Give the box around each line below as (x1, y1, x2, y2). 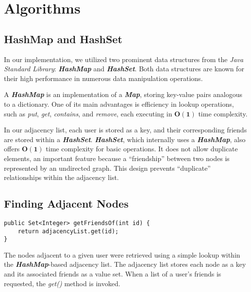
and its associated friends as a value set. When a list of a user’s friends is (4, 269, 221, 279)
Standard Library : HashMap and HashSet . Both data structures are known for (4, 64, 244, 74)
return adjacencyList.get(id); (17, 227, 119, 235)
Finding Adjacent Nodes (4, 196, 129, 211)
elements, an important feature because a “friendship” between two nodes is (4, 153, 230, 163)
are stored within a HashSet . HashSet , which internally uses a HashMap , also (4, 134, 246, 144)
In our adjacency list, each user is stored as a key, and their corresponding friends (4, 125, 247, 135)
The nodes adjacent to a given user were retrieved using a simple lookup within (4, 249, 240, 260)
